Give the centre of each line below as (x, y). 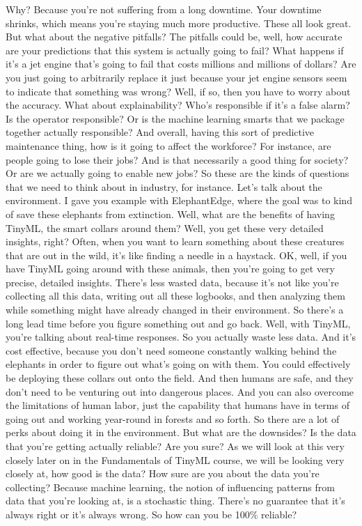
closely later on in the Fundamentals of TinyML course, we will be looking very (175, 459)
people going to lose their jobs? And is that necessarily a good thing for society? (177, 159)
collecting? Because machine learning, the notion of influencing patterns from (170, 487)
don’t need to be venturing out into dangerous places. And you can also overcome (180, 391)
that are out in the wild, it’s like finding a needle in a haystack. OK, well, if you (176, 255)
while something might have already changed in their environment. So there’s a (175, 310)
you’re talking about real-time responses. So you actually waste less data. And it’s (181, 337)
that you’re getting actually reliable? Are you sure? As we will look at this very (175, 446)
